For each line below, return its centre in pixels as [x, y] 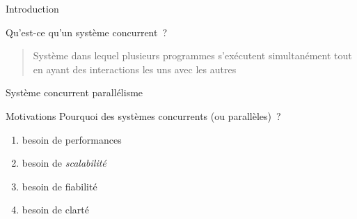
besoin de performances [72, 139]
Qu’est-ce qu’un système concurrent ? [87, 32]
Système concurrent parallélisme [74, 92]
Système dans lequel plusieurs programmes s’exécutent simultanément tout [192, 55]
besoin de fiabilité [59, 186]
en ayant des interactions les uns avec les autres [135, 69]
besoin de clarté [55, 210]
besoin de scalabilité [64, 163]
